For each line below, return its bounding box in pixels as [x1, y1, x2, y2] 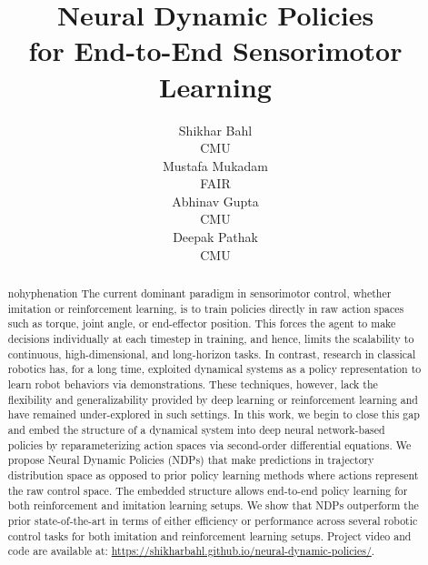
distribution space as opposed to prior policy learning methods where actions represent [7, 467, 419, 482]
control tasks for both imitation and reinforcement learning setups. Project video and [7, 528, 412, 543]
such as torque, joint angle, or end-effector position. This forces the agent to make [7, 316, 396, 331]
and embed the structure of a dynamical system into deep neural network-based [7, 421, 385, 437]
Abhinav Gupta [172, 191, 259, 210]
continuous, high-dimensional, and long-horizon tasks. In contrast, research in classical [7, 346, 416, 361]
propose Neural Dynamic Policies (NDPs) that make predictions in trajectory [7, 452, 374, 468]
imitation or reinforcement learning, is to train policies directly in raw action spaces [7, 300, 404, 316]
